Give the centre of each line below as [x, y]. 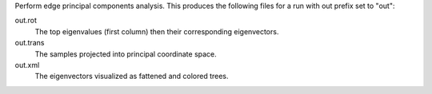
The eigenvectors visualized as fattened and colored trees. [132, 76]
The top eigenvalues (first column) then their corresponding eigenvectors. [157, 31]
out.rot [26, 21]
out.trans [30, 43]
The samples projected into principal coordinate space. [126, 54]
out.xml [27, 65]
